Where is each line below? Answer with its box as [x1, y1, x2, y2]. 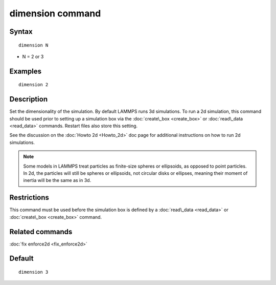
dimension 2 [18, 82, 49, 88]
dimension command [9, 8, 101, 19]
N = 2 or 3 [22, 53, 44, 59]
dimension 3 [18, 269, 49, 275]
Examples [9, 67, 42, 75]
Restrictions [9, 193, 50, 202]
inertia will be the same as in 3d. [23, 177, 91, 184]
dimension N [18, 42, 49, 48]
